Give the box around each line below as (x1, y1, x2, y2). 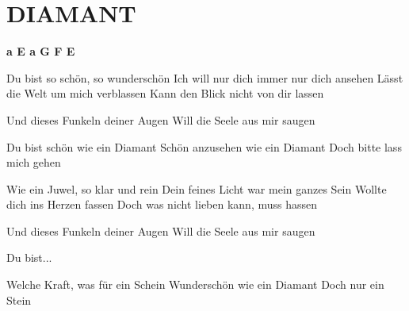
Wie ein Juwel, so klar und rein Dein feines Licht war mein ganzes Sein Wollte (6, 180, 387, 197)
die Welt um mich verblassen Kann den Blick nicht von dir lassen (6, 85, 324, 102)
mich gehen (6, 154, 61, 171)
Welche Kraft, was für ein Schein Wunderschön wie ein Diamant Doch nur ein (6, 276, 384, 293)
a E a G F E (6, 43, 75, 60)
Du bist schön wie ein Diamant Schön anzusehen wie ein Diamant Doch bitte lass (6, 138, 402, 155)
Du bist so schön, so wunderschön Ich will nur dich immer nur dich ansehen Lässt (6, 69, 403, 86)
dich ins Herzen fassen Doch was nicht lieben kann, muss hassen (6, 196, 318, 213)
